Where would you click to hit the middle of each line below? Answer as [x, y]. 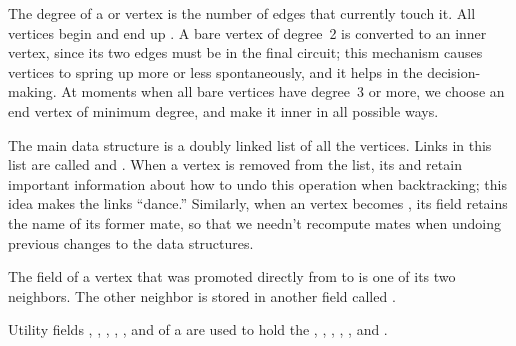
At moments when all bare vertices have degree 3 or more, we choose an [283, 91]
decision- [454, 71]
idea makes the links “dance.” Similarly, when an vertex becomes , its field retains [258, 203]
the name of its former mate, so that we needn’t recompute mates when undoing [255, 222]
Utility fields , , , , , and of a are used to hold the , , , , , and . [198, 329]
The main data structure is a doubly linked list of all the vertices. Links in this [250, 144]
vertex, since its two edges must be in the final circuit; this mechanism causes [245, 52]
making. [32, 91]
